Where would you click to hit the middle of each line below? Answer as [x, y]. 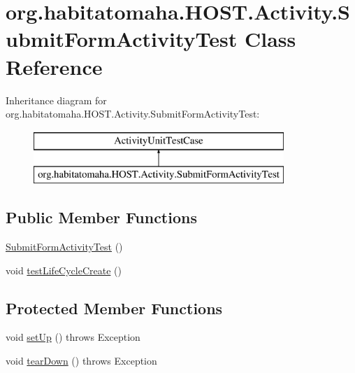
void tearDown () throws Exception [81, 361]
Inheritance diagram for [56, 100]
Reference [54, 66]
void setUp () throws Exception [73, 337]
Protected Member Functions [114, 308]
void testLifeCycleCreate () [64, 270]
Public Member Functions [101, 217]
